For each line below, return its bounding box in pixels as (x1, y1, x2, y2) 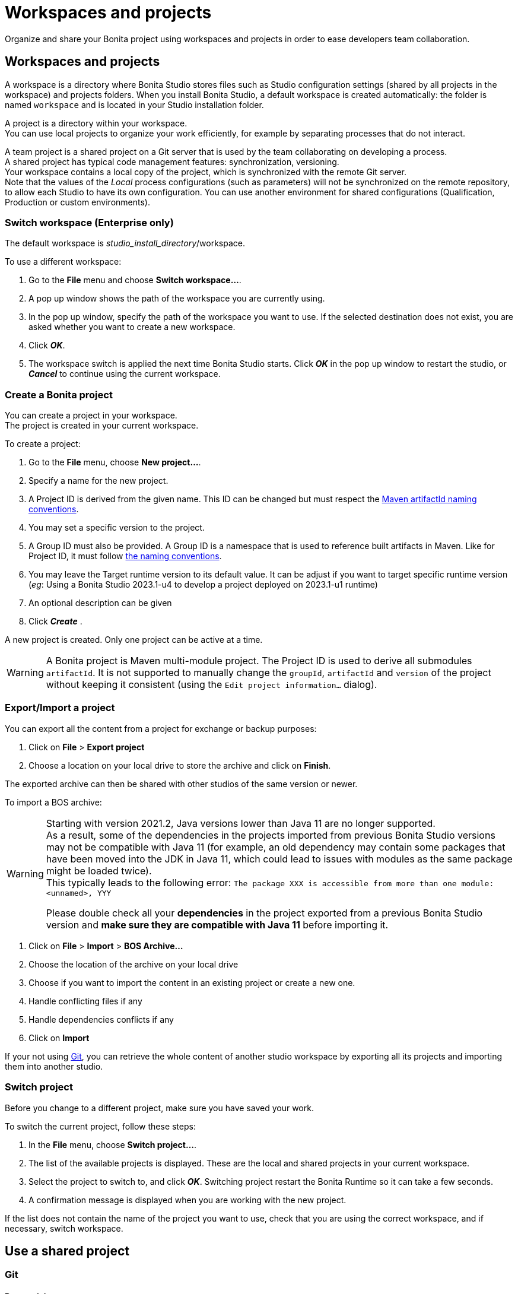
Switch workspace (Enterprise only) (5, 216, 174, 229)
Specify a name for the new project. (28, 475, 169, 486)
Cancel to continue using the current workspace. (28, 369, 221, 379)
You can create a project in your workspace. (5, 410, 177, 421)
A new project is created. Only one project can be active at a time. (5, 635, 263, 645)
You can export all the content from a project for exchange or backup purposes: (5, 723, 317, 734)
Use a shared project (5, 1244, 129, 1259)
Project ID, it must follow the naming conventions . (28, 551, 222, 562)
